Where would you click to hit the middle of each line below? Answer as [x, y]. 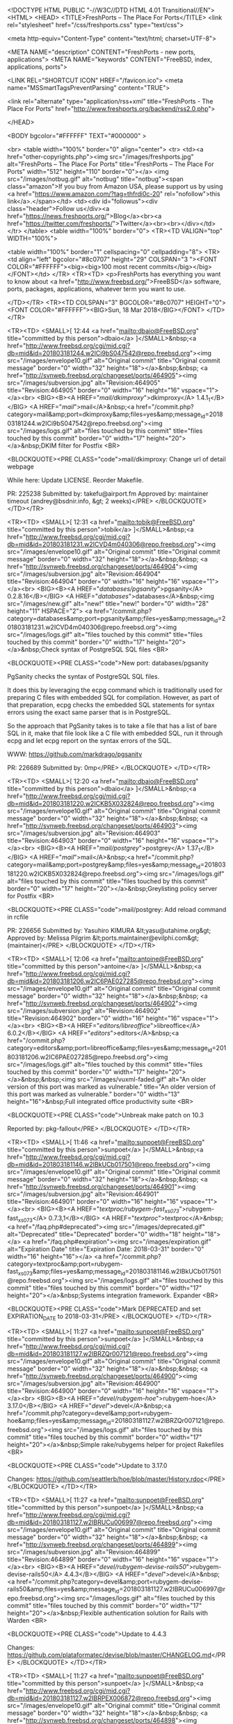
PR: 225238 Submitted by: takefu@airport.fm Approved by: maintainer [108, 493]
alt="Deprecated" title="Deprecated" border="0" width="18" [94, 1235]
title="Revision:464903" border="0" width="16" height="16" [94, 841]
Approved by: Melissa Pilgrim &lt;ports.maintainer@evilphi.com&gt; [103, 938]
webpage [21, 466]
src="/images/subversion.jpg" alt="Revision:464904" [84, 574]
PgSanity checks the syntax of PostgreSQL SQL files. [83, 677]
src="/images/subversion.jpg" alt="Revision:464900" [84, 1383]
